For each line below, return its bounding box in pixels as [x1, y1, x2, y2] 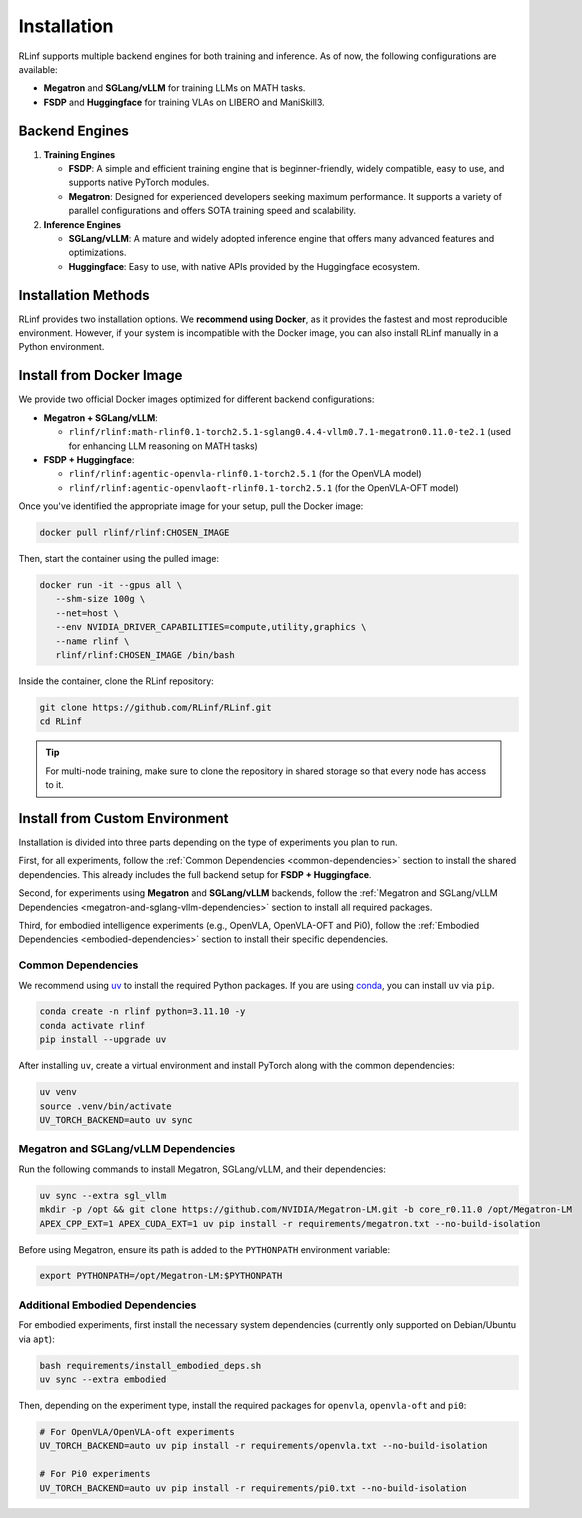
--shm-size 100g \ [55, 593, 146, 605]
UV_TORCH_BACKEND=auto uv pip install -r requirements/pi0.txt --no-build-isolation [39, 1482, 467, 1494]
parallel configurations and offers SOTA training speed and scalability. [68, 205, 357, 217]
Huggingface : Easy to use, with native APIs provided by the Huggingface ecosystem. [68, 260, 420, 272]
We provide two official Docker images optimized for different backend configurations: [18, 393, 375, 405]
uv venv [39, 1086, 77, 1098]
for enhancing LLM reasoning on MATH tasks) [68, 440, 259, 452]
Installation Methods [18, 286, 150, 304]
